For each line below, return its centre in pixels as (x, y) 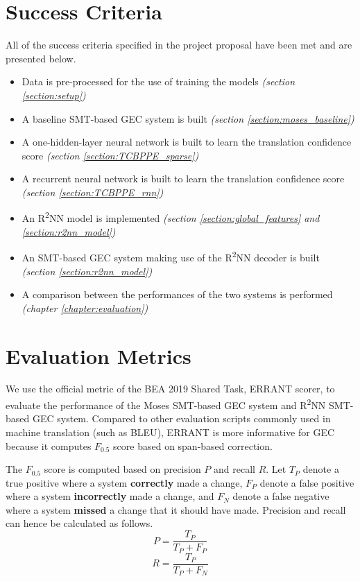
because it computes (49, 445)
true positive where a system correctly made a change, (124, 482)
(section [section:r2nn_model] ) (87, 271)
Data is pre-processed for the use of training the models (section (158, 81)
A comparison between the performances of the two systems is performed (177, 294)
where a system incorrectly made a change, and (110, 496)
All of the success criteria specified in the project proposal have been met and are (179, 45)
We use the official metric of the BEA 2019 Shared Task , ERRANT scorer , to (170, 389)
